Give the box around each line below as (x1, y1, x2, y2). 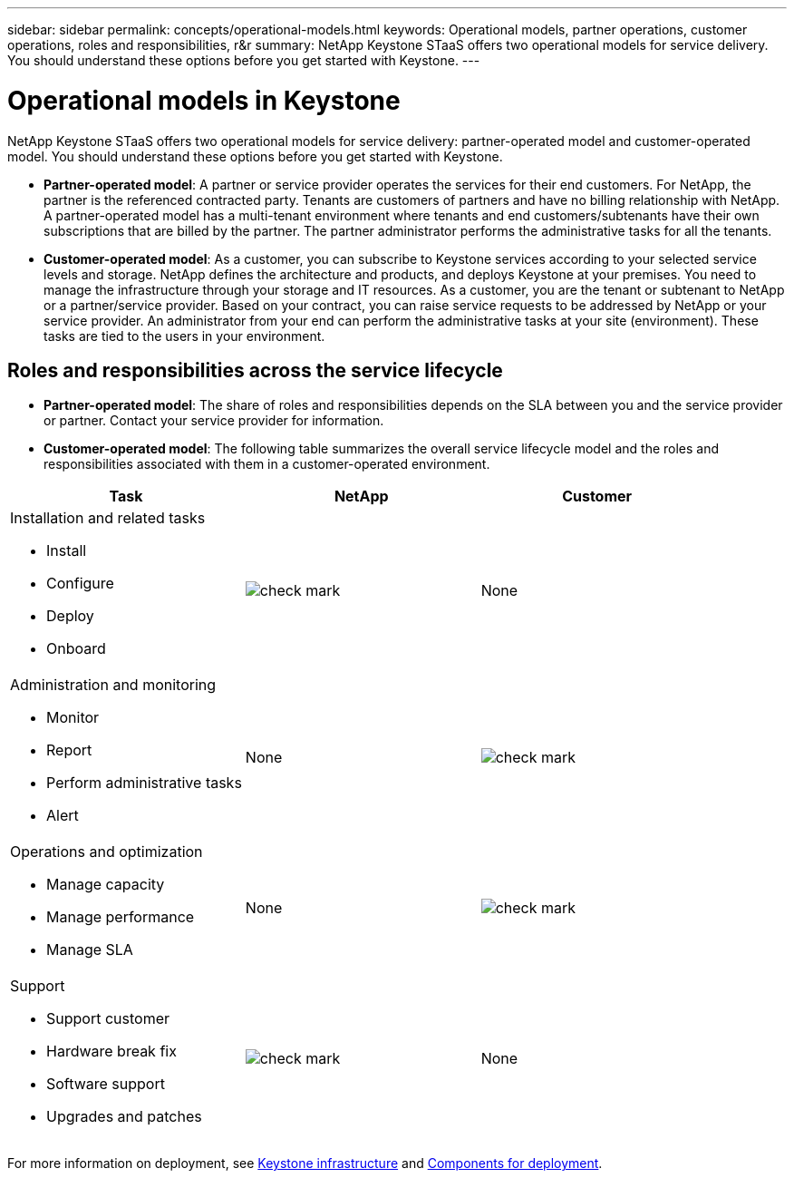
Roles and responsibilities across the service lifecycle (7, 358, 503, 382)
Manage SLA (46, 940, 133, 959)
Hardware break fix (46, 1042, 177, 1061)
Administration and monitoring (10, 676, 217, 695)
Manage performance (46, 908, 195, 927)
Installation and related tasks (10, 509, 206, 528)
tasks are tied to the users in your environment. (44, 327, 325, 344)
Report (46, 741, 92, 760)
